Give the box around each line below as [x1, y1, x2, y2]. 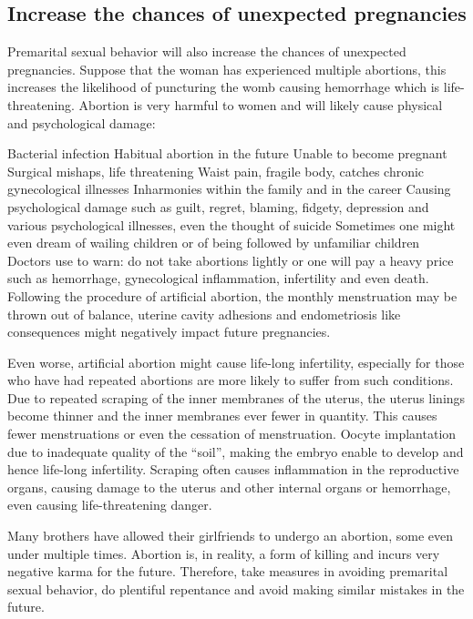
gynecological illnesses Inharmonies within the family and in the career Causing [7, 179, 451, 198]
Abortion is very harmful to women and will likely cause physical [78, 95, 443, 114]
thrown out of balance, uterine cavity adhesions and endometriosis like [7, 304, 401, 323]
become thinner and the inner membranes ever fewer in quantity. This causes [7, 406, 437, 425]
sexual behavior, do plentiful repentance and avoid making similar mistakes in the [7, 579, 465, 598]
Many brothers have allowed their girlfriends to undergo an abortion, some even [7, 526, 453, 545]
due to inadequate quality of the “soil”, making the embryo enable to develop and [7, 441, 464, 461]
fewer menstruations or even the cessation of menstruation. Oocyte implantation [7, 424, 457, 443]
